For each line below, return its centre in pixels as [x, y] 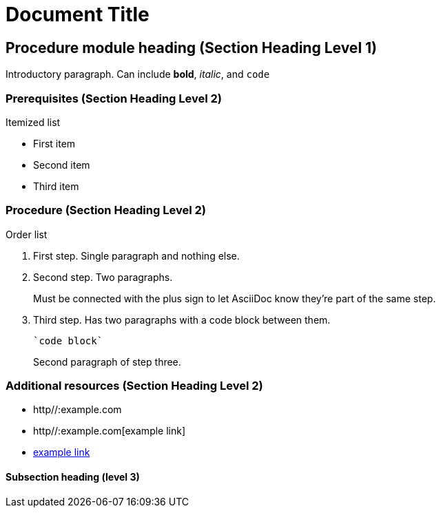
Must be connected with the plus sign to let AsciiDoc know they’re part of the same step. [235, 298]
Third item [56, 186]
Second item [62, 165]
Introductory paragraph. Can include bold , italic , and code [138, 74]
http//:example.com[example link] [110, 431]
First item [54, 143]
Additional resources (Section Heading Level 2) [134, 386]
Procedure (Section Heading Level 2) [106, 210]
